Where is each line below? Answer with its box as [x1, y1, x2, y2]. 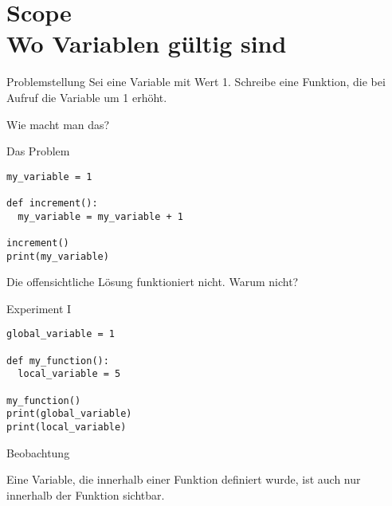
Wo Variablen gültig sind [6, 27, 287, 60]
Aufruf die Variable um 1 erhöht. [6, 88, 167, 105]
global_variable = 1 [6, 328, 116, 340]
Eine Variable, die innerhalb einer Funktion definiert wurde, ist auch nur [6, 471, 361, 488]
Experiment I [6, 300, 72, 316]
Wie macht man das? [6, 116, 110, 132]
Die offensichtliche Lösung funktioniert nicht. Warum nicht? [6, 273, 299, 290]
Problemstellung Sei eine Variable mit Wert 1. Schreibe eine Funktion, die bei [6, 73, 386, 90]
